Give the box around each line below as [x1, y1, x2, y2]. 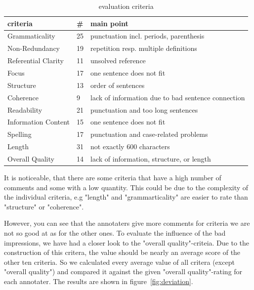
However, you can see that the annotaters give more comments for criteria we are [4, 218, 250, 228]
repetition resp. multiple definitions [90, 43, 197, 53]
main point [90, 18, 128, 28]
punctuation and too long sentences [90, 104, 198, 115]
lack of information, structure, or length [90, 153, 211, 164]
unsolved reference [90, 55, 146, 66]
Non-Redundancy [7, 43, 60, 53]
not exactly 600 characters [90, 141, 170, 152]
